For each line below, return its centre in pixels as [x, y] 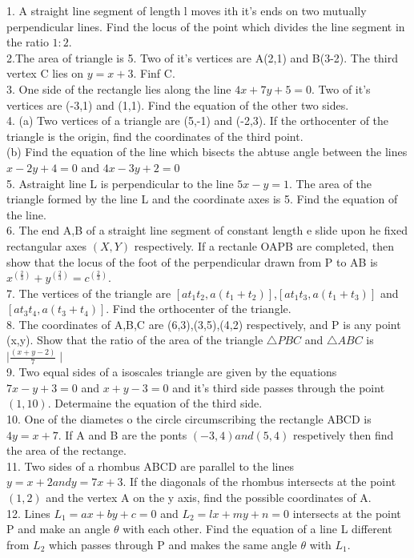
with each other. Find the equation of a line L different [257, 529]
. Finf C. [154, 73]
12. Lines [28, 513]
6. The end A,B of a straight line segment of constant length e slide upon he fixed [207, 230]
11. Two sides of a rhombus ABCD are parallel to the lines [150, 466]
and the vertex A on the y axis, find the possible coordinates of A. [209, 497]
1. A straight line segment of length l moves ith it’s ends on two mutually [187, 10]
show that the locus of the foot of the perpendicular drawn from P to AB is [192, 261]
